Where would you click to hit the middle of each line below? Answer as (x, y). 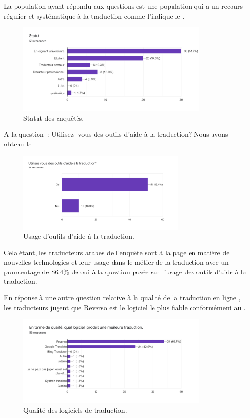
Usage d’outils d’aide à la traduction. (79, 236)
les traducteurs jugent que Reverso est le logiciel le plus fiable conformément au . (125, 307)
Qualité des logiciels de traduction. (75, 409)
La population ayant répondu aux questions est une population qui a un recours (123, 6)
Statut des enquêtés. (54, 117)
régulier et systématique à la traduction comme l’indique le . (94, 15)
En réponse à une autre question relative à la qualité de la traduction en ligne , (122, 298)
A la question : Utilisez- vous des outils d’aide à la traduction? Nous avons (116, 134)
